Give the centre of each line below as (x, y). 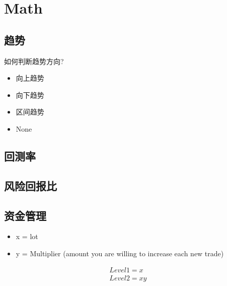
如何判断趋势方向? (34, 61)
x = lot (27, 236)
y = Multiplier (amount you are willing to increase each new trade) (120, 253)
